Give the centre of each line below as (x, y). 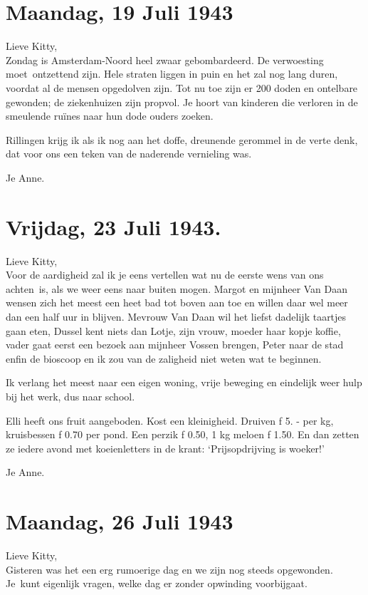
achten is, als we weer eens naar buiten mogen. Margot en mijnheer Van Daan (177, 288)
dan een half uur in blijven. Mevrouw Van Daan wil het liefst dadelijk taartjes (176, 316)
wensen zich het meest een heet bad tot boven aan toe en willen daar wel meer (177, 302)
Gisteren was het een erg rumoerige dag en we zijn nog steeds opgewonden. (169, 569)
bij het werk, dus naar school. (70, 396)
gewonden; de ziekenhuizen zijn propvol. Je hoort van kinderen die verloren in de (182, 102)
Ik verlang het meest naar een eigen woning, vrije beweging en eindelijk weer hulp (184, 382)
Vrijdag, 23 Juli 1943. (114, 226)
